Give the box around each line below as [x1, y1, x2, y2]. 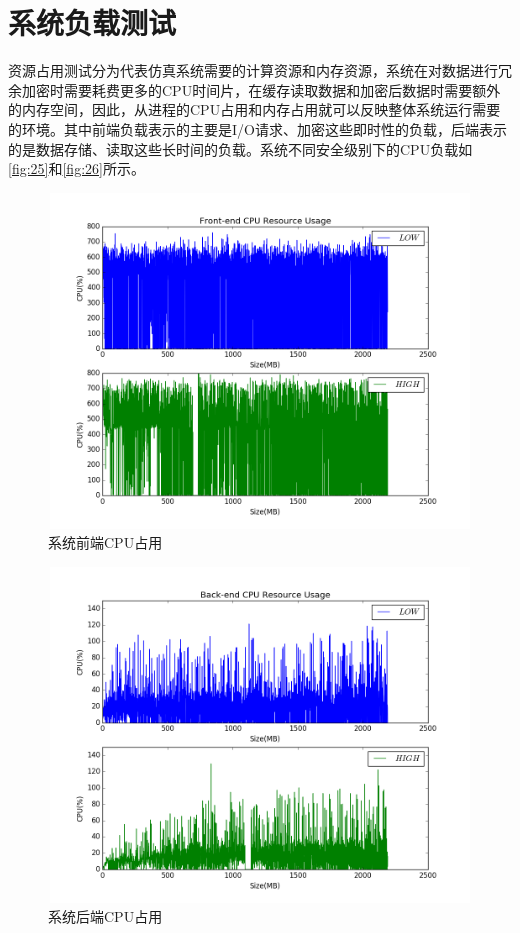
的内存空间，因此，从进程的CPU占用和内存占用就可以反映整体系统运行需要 [8, 99, 501, 120]
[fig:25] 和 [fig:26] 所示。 [8, 158, 145, 179]
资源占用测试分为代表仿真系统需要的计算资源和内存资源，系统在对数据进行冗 [8, 60, 512, 81]
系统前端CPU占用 [48, 532, 163, 553]
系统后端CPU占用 [48, 906, 163, 927]
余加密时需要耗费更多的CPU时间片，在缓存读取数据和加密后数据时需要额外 [8, 79, 501, 100]
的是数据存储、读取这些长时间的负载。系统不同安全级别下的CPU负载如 [8, 138, 473, 159]
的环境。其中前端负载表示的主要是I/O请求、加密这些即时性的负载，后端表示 [8, 118, 507, 139]
